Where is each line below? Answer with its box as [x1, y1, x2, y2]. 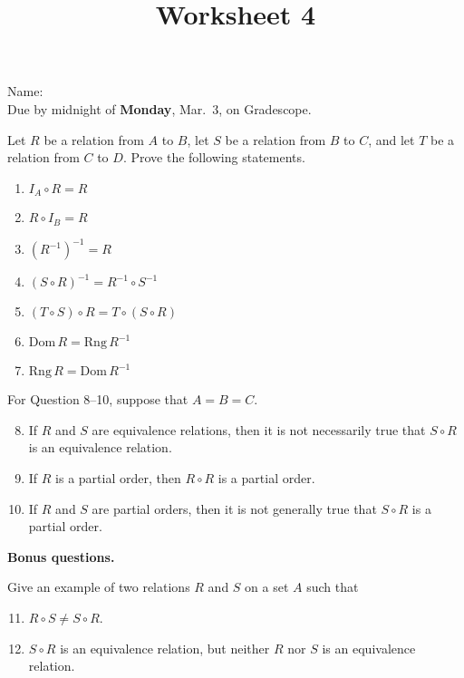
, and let [368, 130, 415, 149]
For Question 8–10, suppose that [7, 390, 188, 409]
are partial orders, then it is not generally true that [92, 499, 377, 518]
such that [306, 577, 359, 596]
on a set [245, 577, 289, 596]
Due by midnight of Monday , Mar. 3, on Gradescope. [7, 99, 312, 118]
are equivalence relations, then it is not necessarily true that [92, 420, 426, 439]
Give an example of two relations [7, 577, 190, 596]
